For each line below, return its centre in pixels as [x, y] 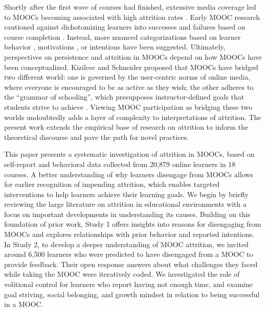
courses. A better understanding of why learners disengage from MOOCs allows [129, 174]
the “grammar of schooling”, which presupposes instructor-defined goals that [124, 97]
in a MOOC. [24, 304]
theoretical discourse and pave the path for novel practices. [96, 137]
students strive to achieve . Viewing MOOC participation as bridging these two [128, 106]
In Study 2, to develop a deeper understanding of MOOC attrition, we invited [126, 244]
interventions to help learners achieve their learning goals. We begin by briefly [126, 194]
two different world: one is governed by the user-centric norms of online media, [127, 77]
